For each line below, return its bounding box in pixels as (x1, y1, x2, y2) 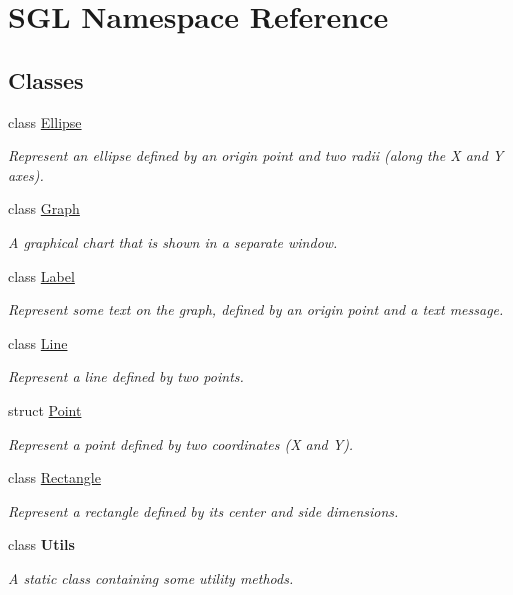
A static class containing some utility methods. (8, 567, 294, 588)
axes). (8, 164, 44, 185)
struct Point (8, 399, 82, 420)
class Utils (8, 534, 75, 555)
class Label (8, 265, 75, 286)
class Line (8, 332, 68, 353)
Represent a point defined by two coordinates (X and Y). (8, 433, 354, 454)
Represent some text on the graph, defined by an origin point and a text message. (8, 299, 504, 320)
